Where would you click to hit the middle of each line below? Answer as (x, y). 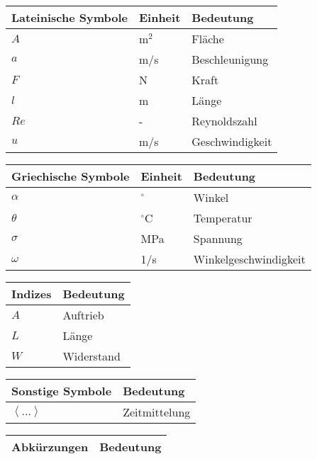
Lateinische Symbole (69, 17)
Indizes (32, 294)
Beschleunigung (230, 59)
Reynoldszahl (224, 121)
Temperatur (223, 218)
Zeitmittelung (157, 412)
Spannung (218, 238)
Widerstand (91, 356)
